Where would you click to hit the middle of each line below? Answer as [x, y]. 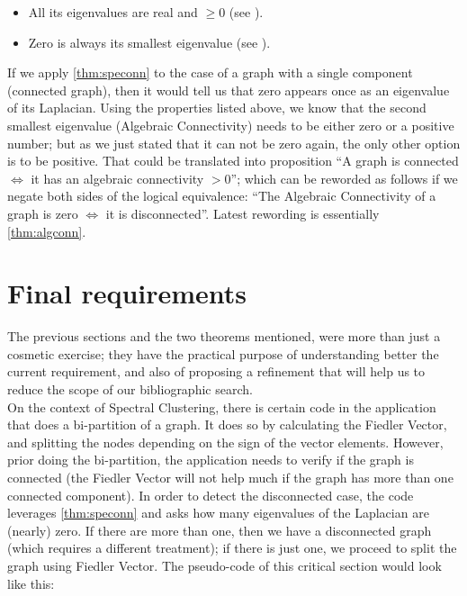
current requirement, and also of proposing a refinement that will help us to [216, 371]
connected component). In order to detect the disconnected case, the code [211, 495]
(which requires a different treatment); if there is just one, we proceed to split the [232, 548]
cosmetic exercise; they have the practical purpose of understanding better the [223, 353]
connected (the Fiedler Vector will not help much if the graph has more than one [230, 477]
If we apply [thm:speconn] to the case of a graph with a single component [210, 72]
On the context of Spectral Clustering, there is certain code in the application [222, 406]
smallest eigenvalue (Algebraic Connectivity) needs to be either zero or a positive [231, 125]
